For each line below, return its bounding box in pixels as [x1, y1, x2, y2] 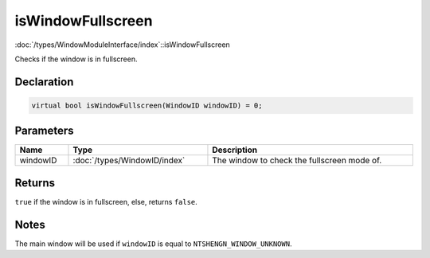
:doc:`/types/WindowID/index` [72, 155, 186, 166]
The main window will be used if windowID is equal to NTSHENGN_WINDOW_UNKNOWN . [14, 239, 292, 248]
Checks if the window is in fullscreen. [14, 54, 138, 64]
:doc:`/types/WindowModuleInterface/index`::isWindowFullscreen [14, 40, 230, 49]
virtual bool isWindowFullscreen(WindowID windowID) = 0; [31, 100, 263, 110]
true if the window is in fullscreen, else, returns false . [14, 197, 198, 206]
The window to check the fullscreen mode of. [212, 155, 382, 166]
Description [212, 144, 258, 155]
